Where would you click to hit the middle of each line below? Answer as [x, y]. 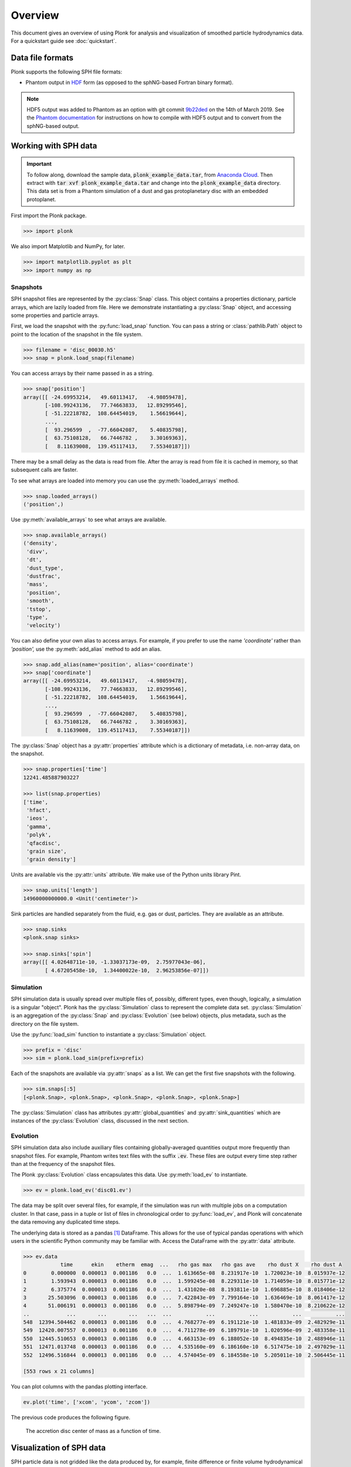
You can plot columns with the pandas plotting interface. [79, 1387]
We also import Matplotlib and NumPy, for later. [68, 246]
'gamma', [39, 827]
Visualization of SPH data [58, 1447]
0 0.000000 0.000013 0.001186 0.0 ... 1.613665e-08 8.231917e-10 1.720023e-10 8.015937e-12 [184, 1273]
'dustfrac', [44, 576]
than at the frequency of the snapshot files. [63, 1164]
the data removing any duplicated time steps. [65, 1222]
